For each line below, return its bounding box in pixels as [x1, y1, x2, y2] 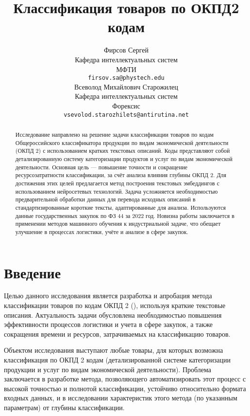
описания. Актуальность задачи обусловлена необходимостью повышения [4, 309, 222, 320]
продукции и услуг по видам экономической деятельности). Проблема [4, 364, 211, 374]
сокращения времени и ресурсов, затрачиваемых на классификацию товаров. [4, 328, 231, 339]
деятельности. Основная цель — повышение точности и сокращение [15, 163, 188, 171]
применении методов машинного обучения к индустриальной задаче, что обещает [15, 219, 221, 228]
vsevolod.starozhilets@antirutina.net [64, 111, 189, 118]
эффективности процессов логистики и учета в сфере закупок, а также [4, 319, 213, 329]
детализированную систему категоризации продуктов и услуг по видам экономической [15, 154, 233, 163]
